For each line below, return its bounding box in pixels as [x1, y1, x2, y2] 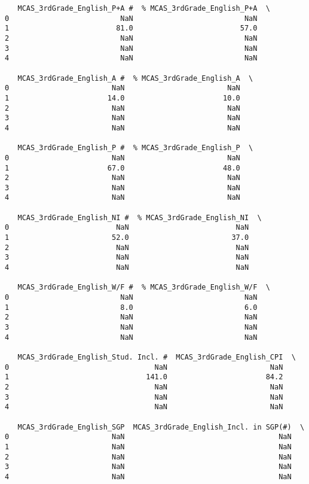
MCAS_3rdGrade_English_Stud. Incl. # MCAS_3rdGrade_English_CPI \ [17, 352, 296, 361]
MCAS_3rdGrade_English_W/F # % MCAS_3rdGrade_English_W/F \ [17, 283, 270, 292]
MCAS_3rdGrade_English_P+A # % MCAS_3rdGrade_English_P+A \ [17, 4, 270, 13]
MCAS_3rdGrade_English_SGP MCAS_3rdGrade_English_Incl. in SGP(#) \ [17, 422, 305, 431]
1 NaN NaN [5, 442, 292, 451]
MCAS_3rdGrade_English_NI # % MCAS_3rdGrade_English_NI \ [17, 213, 262, 222]
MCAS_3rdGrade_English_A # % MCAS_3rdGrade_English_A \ [17, 74, 253, 83]
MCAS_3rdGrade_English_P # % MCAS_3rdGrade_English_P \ [17, 144, 253, 153]
